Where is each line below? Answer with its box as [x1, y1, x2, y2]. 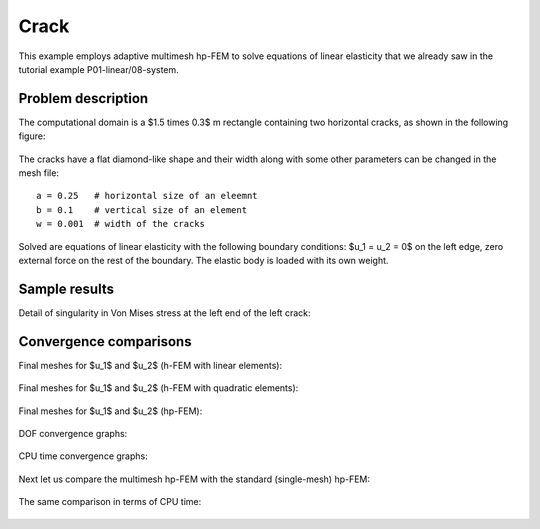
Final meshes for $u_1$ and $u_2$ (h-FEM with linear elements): [18, 359, 283, 371]
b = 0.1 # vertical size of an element [36, 204, 248, 215]
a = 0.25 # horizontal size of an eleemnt [36, 190, 259, 202]
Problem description [18, 90, 149, 107]
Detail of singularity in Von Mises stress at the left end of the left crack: [18, 306, 311, 319]
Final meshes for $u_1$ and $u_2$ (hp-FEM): [18, 405, 203, 417]
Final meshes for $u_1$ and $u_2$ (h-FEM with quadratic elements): [18, 382, 299, 394]
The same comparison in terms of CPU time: [18, 496, 202, 508]
